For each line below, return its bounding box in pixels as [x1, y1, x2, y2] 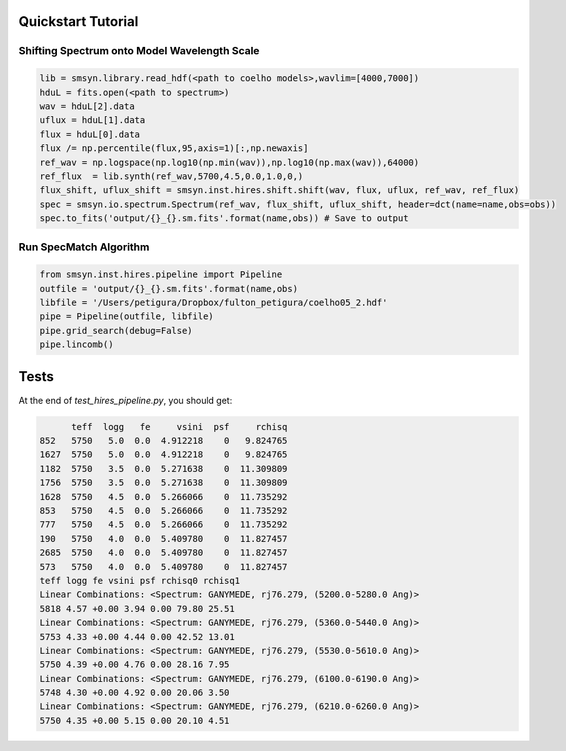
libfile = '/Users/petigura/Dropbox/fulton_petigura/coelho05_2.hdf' [39, 297, 388, 308]
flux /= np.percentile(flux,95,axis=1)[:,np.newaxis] [39, 143, 309, 154]
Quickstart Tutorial [18, 13, 139, 30]
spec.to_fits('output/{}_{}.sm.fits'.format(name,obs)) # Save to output [39, 213, 409, 224]
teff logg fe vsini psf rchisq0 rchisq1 [39, 575, 240, 586]
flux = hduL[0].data [39, 128, 140, 140]
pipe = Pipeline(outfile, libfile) [39, 311, 214, 322]
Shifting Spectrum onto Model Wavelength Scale [18, 44, 260, 58]
